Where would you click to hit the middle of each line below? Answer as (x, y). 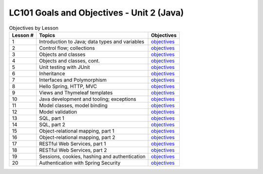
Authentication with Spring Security (80, 163)
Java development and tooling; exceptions (88, 99)
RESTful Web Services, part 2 (73, 150)
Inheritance (52, 73)
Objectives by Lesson (34, 28)
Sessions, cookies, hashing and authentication (92, 157)
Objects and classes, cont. (69, 61)
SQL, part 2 (52, 124)
